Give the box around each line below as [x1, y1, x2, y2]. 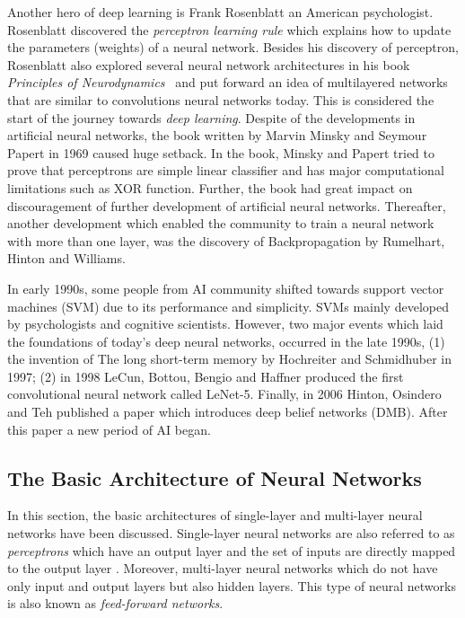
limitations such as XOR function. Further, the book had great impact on [7, 178, 413, 197]
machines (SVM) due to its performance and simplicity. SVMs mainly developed [7, 296, 449, 315]
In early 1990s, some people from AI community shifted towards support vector [7, 278, 444, 297]
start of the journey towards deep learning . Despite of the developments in [7, 108, 416, 127]
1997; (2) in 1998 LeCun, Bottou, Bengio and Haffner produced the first [7, 366, 404, 385]
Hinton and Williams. [7, 249, 126, 268]
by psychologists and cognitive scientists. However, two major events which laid [7, 314, 443, 333]
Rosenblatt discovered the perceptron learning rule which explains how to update [7, 20, 452, 39]
